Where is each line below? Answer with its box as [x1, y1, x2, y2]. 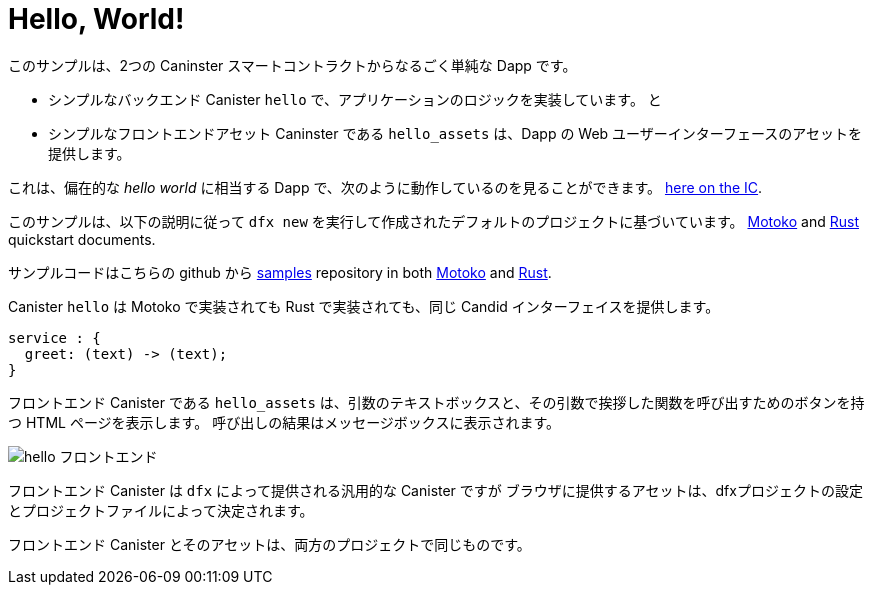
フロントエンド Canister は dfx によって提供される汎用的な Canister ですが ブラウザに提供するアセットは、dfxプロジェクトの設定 [8, 481, 863, 499]
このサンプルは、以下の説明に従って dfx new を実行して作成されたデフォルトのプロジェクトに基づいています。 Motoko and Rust [8, 212, 859, 230]
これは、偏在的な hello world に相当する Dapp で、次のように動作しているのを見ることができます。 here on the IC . [8, 178, 763, 196]
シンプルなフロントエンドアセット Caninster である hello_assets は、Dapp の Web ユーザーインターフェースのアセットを [48, 124, 862, 142]
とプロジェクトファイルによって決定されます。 [8, 501, 314, 519]
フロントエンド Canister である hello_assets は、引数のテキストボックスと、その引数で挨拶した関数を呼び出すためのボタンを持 [8, 393, 865, 411]
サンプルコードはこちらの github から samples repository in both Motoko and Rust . [8, 263, 552, 281]
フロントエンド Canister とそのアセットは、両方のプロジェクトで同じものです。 [8, 535, 531, 553]
